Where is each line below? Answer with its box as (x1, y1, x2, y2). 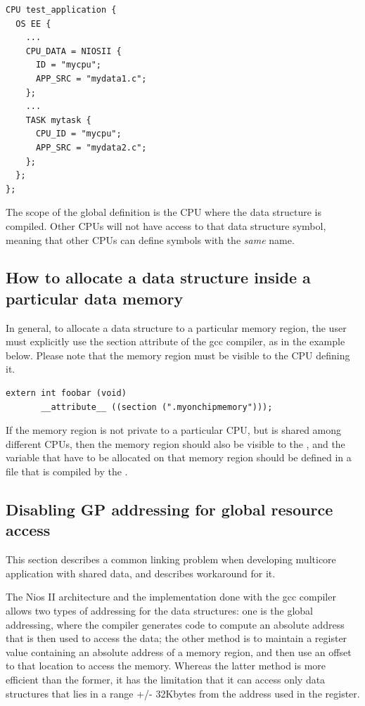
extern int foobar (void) (6, 388, 127, 399)
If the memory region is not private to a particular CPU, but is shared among (6, 423, 342, 437)
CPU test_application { (6, 5, 117, 15)
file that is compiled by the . (6, 464, 128, 479)
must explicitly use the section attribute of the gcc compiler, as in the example (6, 334, 345, 349)
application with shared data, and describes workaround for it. (6, 565, 276, 580)
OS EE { (15, 18, 51, 29)
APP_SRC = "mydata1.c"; (35, 73, 147, 84)
